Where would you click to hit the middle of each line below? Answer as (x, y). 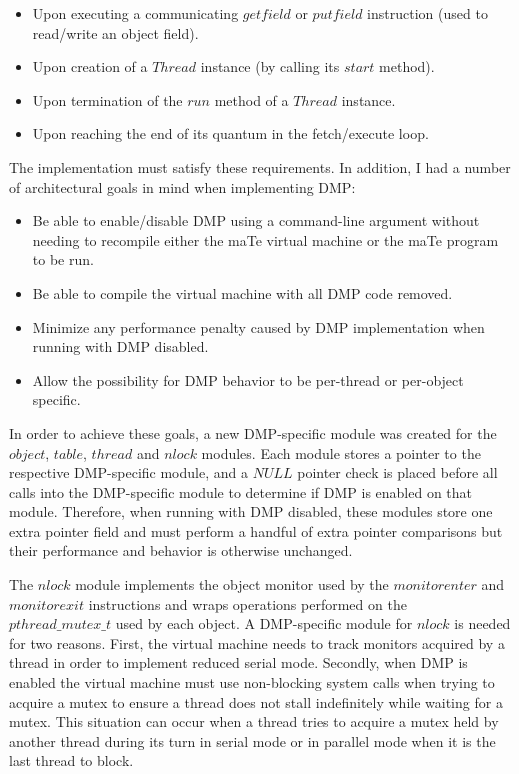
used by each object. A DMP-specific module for (264, 623)
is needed (482, 623)
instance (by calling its (270, 66)
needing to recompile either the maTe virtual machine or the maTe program (265, 239)
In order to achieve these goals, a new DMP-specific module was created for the (253, 432)
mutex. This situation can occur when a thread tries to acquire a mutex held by (254, 721)
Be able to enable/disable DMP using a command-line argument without (256, 220)
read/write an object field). (115, 32)
